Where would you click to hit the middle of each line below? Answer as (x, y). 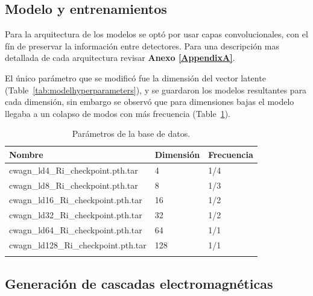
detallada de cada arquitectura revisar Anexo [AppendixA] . (120, 58)
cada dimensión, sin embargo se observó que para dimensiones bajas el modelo (150, 102)
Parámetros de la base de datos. (131, 134)
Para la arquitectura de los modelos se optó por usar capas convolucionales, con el (156, 34)
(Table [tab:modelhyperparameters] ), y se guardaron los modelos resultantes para (156, 90)
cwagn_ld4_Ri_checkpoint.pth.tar (74, 170)
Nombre (26, 154)
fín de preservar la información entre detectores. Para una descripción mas (142, 46)
